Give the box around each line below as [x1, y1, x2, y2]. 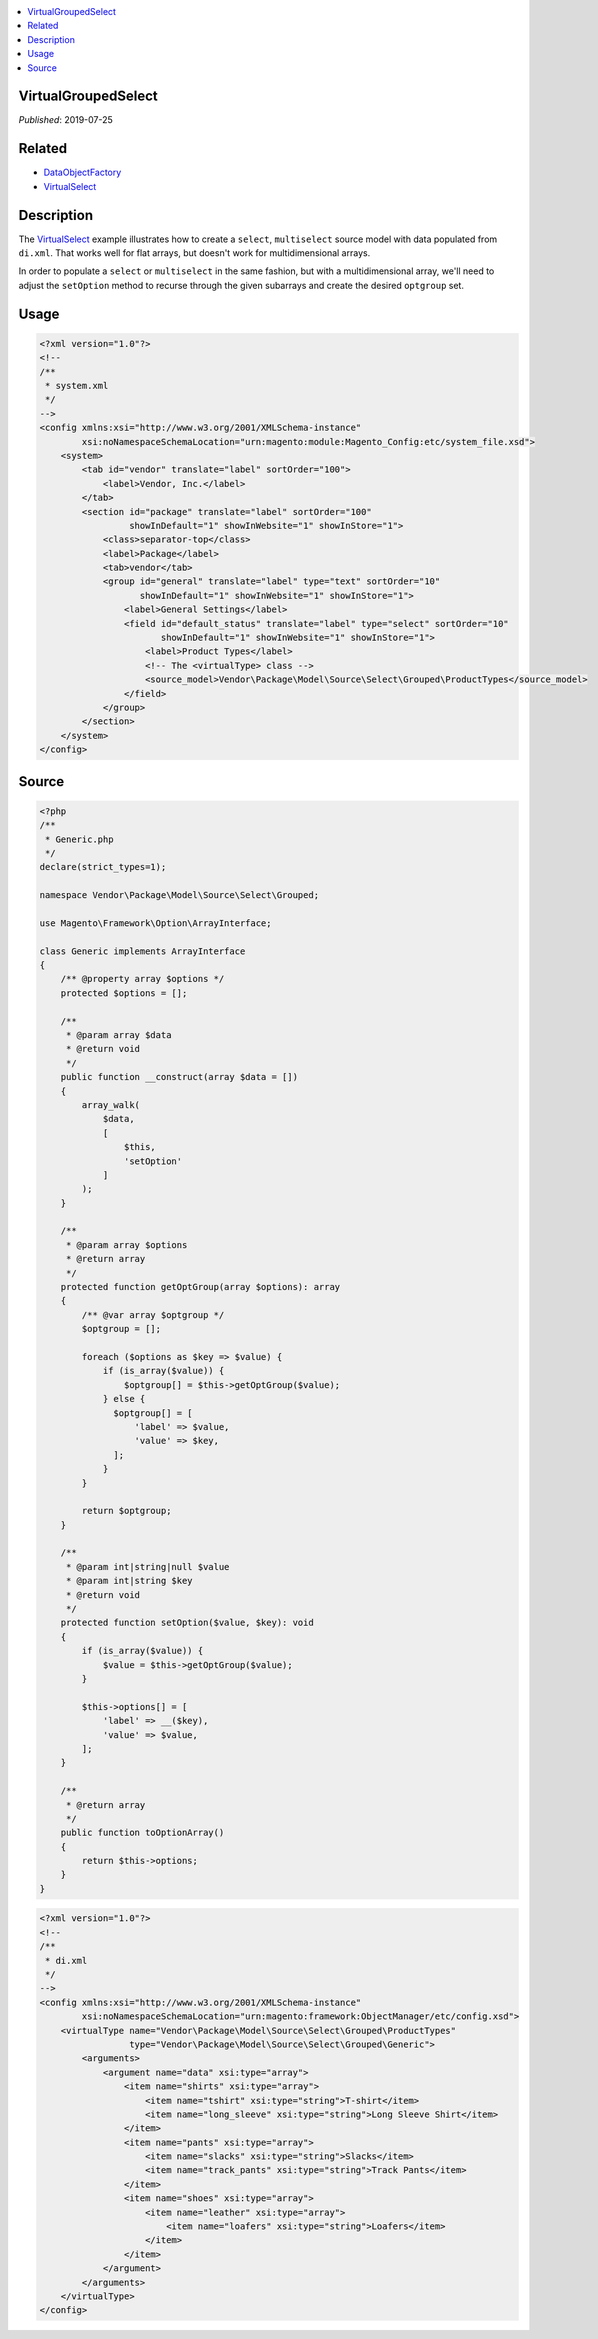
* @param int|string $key [65, 1575, 194, 1587]
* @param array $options [65, 1239, 188, 1250]
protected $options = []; [60, 987, 188, 999]
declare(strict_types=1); [39, 861, 167, 873]
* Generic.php [45, 833, 114, 845]
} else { [102, 1393, 146, 1405]
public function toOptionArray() [60, 1827, 225, 1839]
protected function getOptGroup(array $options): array [60, 1281, 341, 1293]
